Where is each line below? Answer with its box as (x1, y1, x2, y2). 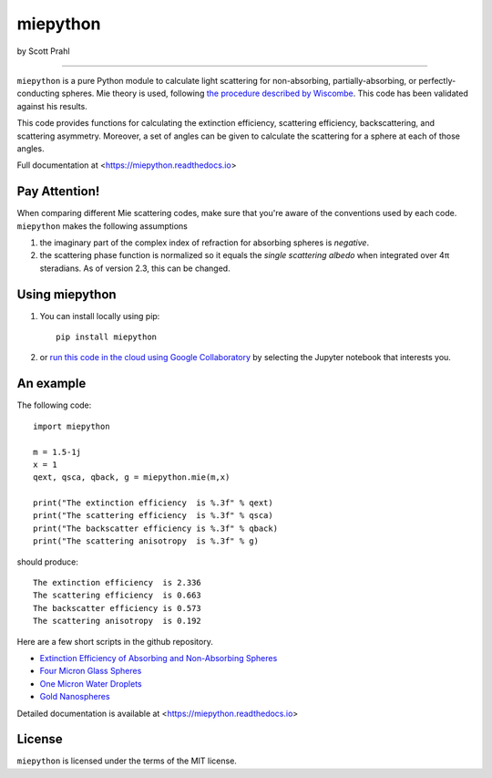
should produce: (16, 556, 79, 567)
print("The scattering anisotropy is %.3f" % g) (33, 536, 260, 546)
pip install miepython (56, 332, 158, 342)
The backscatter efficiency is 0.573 (33, 603, 202, 613)
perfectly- (418, 75, 456, 86)
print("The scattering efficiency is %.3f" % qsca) (33, 511, 273, 521)
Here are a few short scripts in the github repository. (16, 636, 213, 647)
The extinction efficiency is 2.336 (33, 577, 202, 588)
